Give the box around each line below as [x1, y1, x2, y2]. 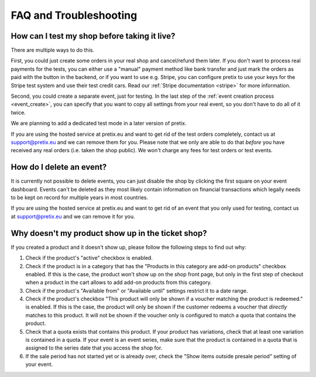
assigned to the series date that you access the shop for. [25, 344, 163, 351]
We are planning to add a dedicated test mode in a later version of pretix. [11, 120, 187, 127]
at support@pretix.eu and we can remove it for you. [11, 213, 136, 220]
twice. [11, 109, 26, 116]
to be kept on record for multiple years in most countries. [11, 194, 149, 201]
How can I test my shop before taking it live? [11, 31, 176, 41]
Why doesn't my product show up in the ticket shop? [11, 228, 207, 238]
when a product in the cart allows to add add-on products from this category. [25, 279, 212, 286]
